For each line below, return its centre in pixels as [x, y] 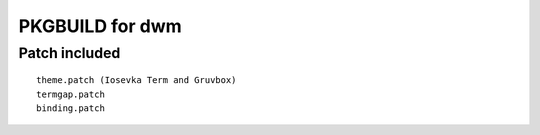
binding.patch [70, 108]
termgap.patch [70, 94]
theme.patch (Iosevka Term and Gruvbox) [136, 80]
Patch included [69, 53]
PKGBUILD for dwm [100, 26]
